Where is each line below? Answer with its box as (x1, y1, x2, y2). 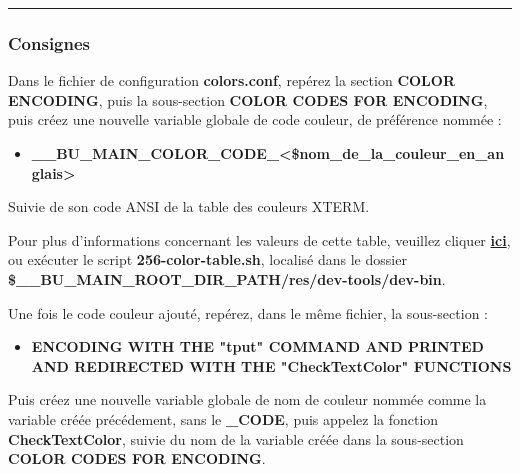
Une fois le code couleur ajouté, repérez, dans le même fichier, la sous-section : (8, 302, 488, 323)
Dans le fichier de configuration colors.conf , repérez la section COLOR (8, 70, 455, 91)
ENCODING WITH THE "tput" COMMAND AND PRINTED (31, 336, 484, 357)
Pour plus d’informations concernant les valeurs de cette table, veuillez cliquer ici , (8, 229, 511, 250)
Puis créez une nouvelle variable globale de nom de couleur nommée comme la (8, 389, 487, 410)
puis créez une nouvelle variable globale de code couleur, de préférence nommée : (8, 109, 502, 130)
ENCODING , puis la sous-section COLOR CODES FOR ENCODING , (8, 89, 488, 110)
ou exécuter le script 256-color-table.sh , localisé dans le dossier (8, 249, 407, 270)
